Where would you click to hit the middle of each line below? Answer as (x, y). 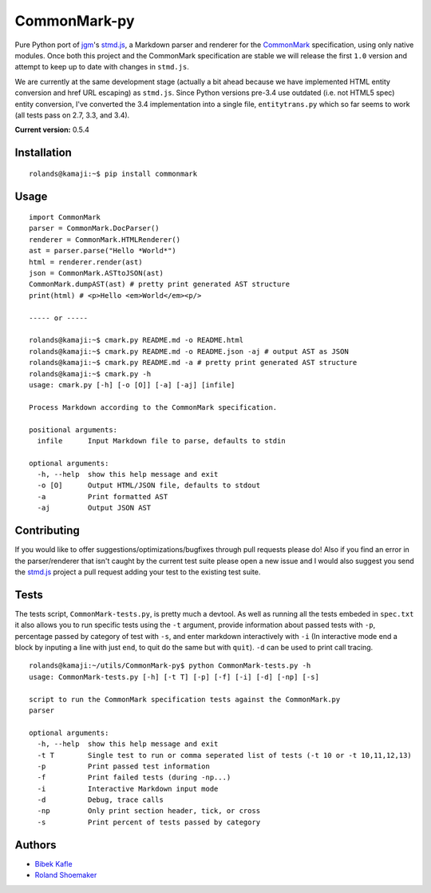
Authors (36, 845)
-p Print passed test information (124, 766)
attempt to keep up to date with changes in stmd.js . (102, 67)
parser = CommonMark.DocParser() (94, 228)
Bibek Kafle (53, 863)
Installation (43, 153)
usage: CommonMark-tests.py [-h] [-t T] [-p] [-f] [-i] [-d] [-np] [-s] (174, 677)
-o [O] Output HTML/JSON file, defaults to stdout (149, 486)
